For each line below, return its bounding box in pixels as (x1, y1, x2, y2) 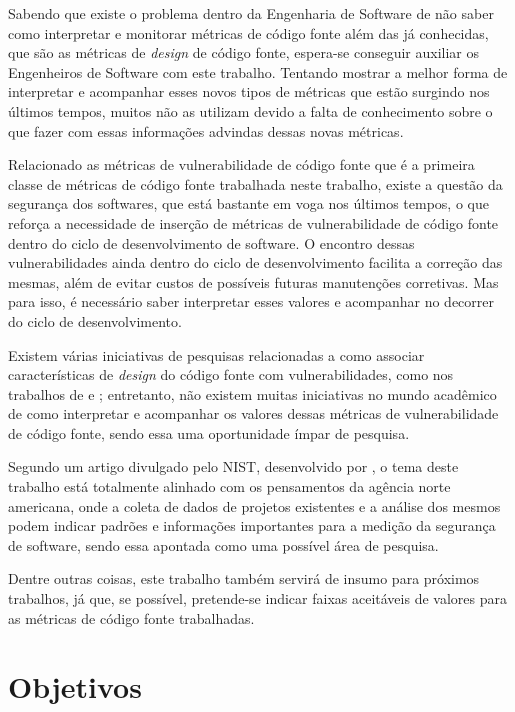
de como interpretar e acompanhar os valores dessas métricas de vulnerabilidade (8, 403, 499, 424)
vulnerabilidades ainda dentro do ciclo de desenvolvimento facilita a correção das (8, 252, 503, 273)
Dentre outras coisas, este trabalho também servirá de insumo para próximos (8, 568, 480, 589)
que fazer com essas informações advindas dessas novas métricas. (8, 120, 404, 141)
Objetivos (8, 666, 142, 707)
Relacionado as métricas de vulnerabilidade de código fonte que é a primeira (8, 154, 475, 175)
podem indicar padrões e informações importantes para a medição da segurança (8, 515, 496, 536)
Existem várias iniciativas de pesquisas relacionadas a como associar (8, 344, 425, 365)
